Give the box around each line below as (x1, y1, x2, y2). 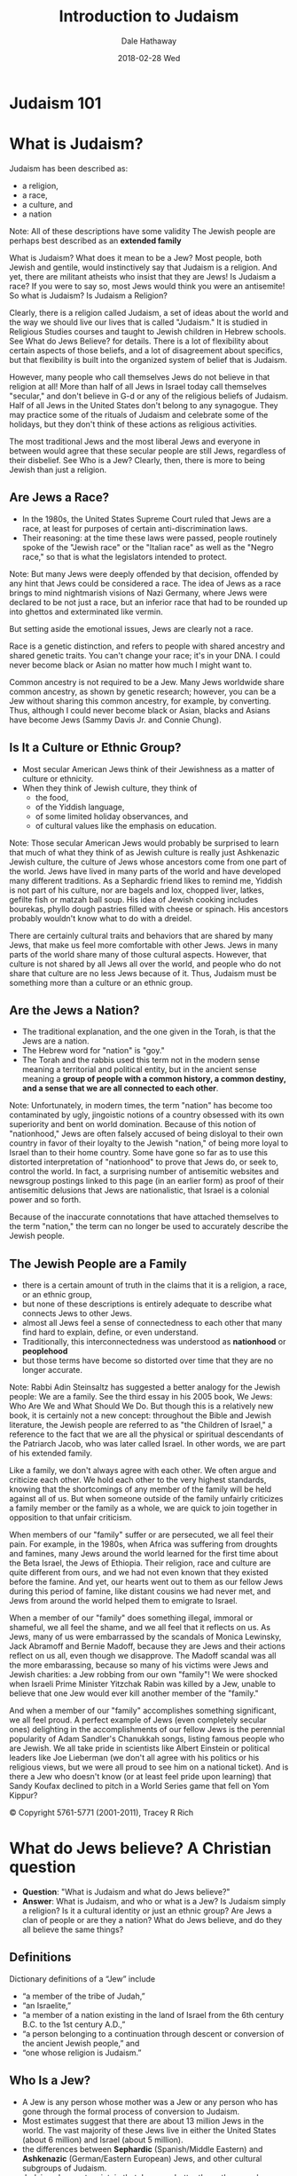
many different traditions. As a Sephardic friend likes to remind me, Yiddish (9, 875, 283, 886)
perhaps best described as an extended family (9, 235, 182, 246)
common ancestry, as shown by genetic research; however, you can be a (9, 686, 277, 697)
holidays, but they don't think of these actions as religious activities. (9, 419, 257, 430)
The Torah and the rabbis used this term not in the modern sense (21, 1054, 260, 1066)
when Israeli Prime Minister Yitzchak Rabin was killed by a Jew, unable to (9, 1679, 277, 1690)
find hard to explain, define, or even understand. (21, 1327, 199, 1337)
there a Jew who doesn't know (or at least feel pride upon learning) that (9, 1771, 272, 1782)
